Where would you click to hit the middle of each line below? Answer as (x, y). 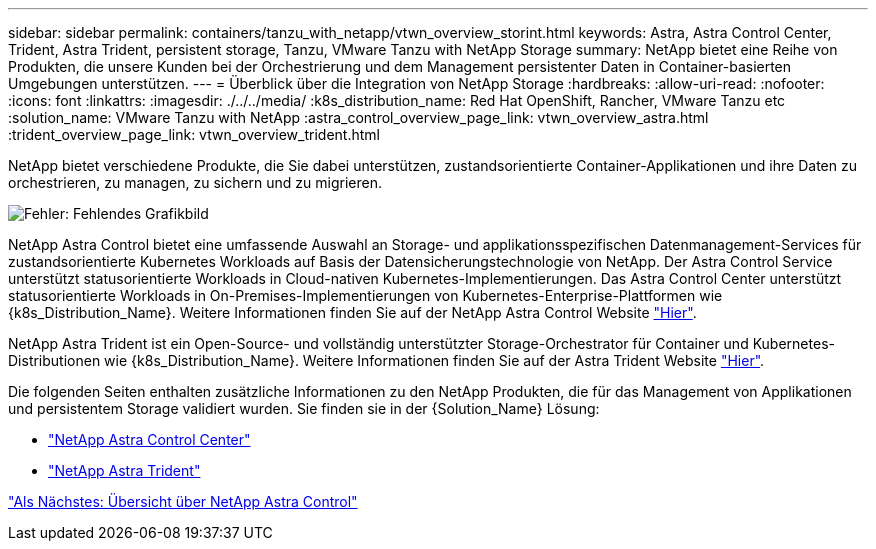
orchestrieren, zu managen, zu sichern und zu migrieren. (195, 182)
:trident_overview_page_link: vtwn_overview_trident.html (194, 134)
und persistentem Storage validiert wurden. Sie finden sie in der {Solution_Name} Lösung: (304, 408)
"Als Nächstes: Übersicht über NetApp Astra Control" (183, 501)
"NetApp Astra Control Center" (149, 439)
